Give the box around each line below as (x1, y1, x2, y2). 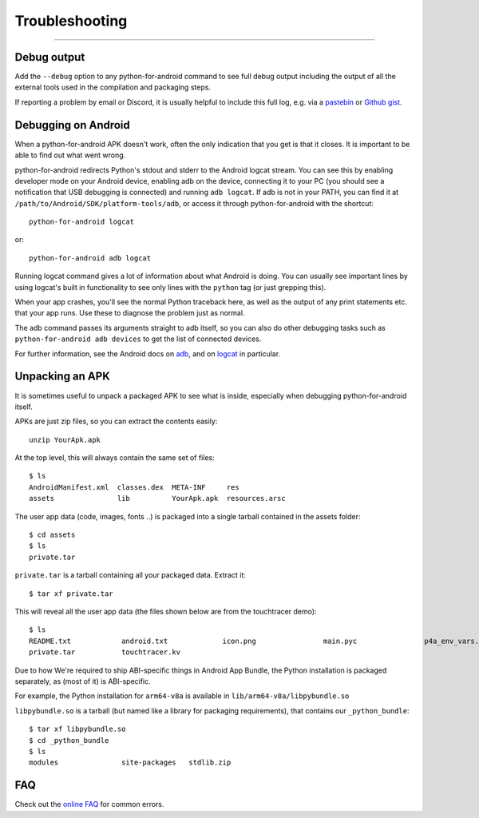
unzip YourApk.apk (29, 435, 101, 444)
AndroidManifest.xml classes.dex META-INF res (29, 482, 239, 491)
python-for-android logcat (29, 217, 135, 227)
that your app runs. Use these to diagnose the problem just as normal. (14, 308, 245, 318)
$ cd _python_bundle (29, 736, 109, 745)
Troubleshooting (14, 12, 128, 30)
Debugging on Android (14, 118, 131, 132)
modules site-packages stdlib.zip (29, 758, 232, 767)
